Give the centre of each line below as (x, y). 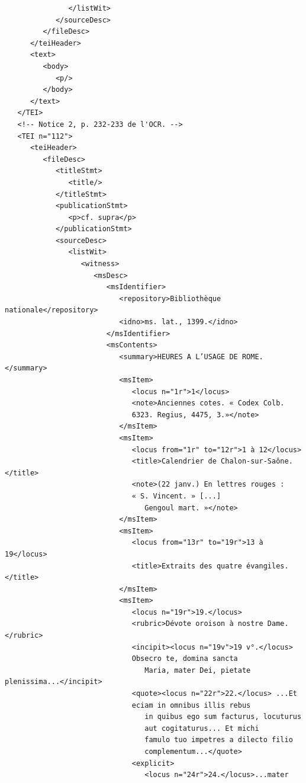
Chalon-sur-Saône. (257, 461)
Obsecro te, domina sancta (185, 659)
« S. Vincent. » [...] (176, 496)
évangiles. (268, 566)
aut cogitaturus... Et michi (202, 728)
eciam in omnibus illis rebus (191, 705)
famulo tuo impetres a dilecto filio (219, 740)
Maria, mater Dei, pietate (198, 670)
